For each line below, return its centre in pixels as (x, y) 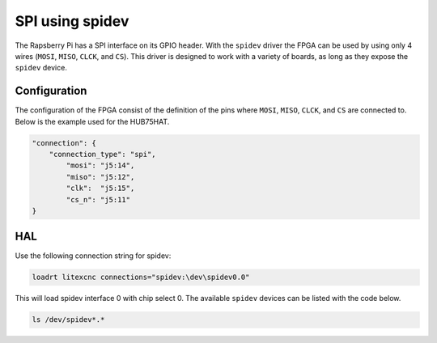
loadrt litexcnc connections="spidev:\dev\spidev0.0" (141, 277)
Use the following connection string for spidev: (93, 256)
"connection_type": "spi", (103, 154)
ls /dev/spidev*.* (68, 320)
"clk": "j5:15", (100, 188)
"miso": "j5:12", (100, 177)
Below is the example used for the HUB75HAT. (92, 121)
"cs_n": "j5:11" (98, 199)
